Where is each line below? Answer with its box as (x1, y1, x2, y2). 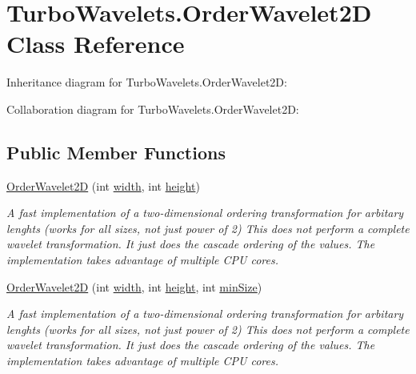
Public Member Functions (6, 139, 226, 164)
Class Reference (6, 27, 185, 60)
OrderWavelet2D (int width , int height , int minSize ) (6, 278, 262, 295)
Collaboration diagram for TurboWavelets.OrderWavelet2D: (6, 100, 299, 117)
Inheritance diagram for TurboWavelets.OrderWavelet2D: (6, 74, 287, 90)
